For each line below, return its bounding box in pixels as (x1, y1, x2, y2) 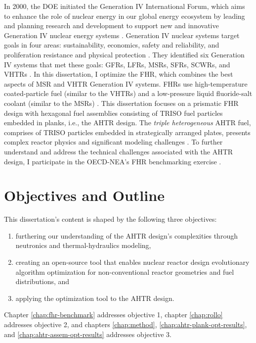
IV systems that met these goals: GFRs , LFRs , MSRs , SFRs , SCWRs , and (4, 59, 230, 69)
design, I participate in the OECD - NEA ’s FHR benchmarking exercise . (4, 156, 221, 166)
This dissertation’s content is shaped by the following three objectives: (4, 214, 217, 224)
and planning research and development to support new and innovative (4, 20, 219, 31)
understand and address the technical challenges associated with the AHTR (4, 146, 233, 156)
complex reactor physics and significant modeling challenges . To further (4, 137, 223, 147)
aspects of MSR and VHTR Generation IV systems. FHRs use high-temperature (4, 78, 248, 89)
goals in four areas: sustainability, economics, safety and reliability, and (4, 40, 219, 50)
